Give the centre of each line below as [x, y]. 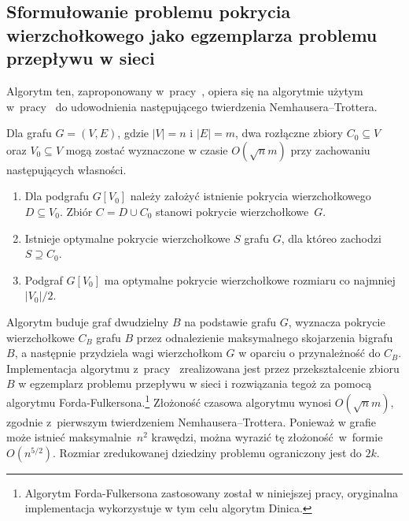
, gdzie [133, 133]
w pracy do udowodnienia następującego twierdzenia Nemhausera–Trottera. [192, 106]
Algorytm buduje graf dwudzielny [88, 321]
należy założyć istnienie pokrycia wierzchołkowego [251, 196]
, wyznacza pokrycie [337, 321]
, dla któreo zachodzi [331, 238]
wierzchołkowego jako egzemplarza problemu [192, 34]
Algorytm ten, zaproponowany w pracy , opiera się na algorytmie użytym [185, 90]
